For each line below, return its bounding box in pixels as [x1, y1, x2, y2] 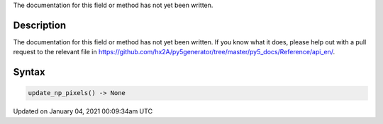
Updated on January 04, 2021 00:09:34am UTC [13, 107, 152, 116]
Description [13, 19, 67, 31]
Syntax [13, 66, 45, 78]
